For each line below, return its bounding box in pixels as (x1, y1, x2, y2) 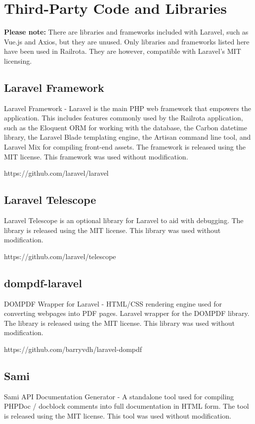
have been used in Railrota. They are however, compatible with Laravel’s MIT (4, 46, 241, 56)
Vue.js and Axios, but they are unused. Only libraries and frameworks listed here (4, 36, 250, 46)
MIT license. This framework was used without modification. (4, 151, 188, 161)
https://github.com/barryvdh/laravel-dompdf (4, 344, 142, 354)
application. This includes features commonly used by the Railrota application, (4, 113, 243, 123)
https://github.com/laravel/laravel (4, 168, 109, 178)
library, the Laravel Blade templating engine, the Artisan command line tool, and (4, 132, 251, 142)
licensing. (4, 55, 32, 66)
